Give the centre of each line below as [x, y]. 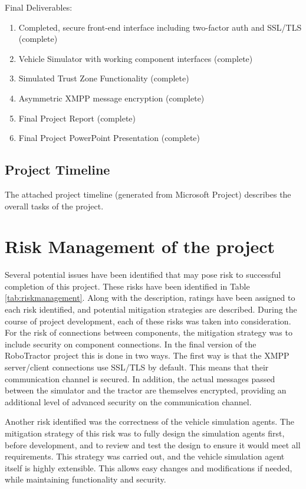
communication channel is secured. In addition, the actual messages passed [140, 378]
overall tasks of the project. [54, 206]
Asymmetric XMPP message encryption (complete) [111, 98]
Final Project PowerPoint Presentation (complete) [109, 138]
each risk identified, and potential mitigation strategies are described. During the [151, 309]
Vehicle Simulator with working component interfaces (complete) [136, 58]
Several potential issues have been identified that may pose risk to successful [143, 275]
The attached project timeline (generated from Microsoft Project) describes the [148, 194]
